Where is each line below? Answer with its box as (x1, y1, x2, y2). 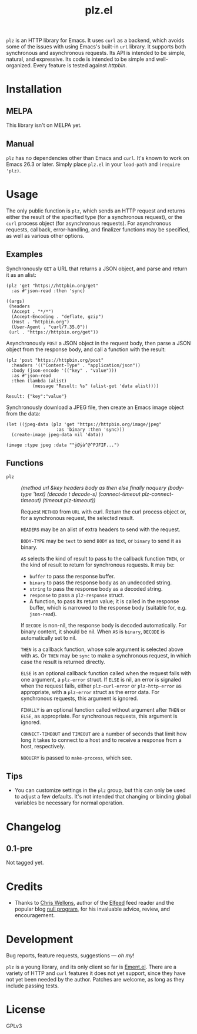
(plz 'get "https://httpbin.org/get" (6, 283, 99, 289)
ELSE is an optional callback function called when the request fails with (21, 669, 191, 676)
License (6, 1003, 46, 1016)
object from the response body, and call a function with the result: (6, 346, 166, 353)
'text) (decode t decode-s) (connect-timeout (33, 490, 141, 498)
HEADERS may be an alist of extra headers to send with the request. (21, 526, 181, 533)
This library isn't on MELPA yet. (6, 122, 82, 129)
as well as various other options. (6, 232, 85, 239)
